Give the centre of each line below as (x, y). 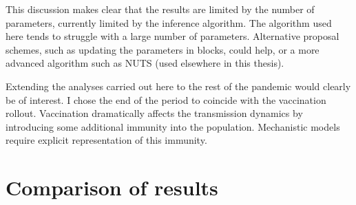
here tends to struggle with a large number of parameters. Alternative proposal (172, 36)
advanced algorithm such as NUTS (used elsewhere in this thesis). (145, 63)
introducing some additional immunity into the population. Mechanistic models (173, 126)
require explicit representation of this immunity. (106, 140)
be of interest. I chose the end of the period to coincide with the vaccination (166, 99)
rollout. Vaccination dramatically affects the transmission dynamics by (154, 113)
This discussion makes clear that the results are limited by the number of (160, 9)
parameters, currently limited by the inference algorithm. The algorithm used (169, 22)
